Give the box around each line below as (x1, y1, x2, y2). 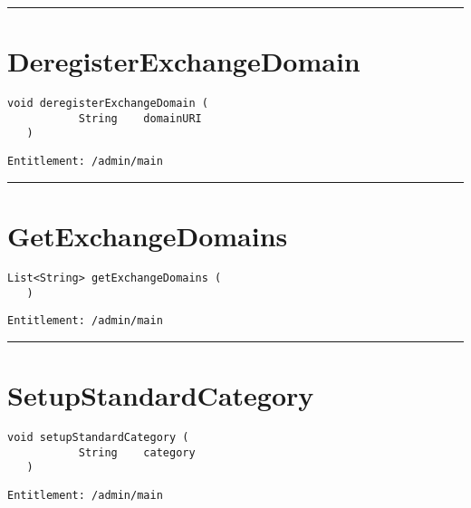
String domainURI (78, 111, 202, 125)
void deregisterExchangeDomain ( (7, 97, 208, 110)
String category (78, 446, 196, 459)
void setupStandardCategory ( (7, 430, 189, 444)
